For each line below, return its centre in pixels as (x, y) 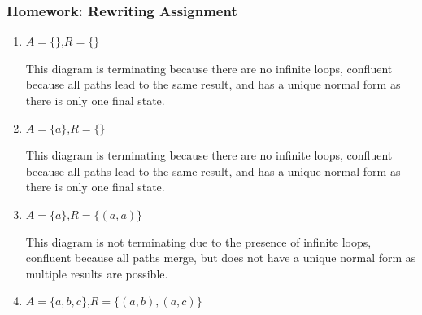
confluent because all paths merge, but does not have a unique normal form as (221, 258)
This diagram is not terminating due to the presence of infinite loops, (198, 241)
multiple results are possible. (97, 273)
